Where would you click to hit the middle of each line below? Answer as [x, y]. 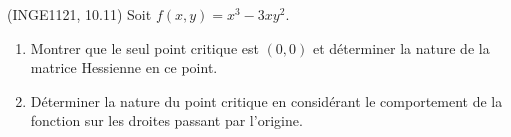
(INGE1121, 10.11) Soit [79, 14]
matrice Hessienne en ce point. [124, 67]
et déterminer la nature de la [401, 47]
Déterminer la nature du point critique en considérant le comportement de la [266, 100]
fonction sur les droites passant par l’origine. [166, 120]
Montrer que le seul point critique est [144, 47]
